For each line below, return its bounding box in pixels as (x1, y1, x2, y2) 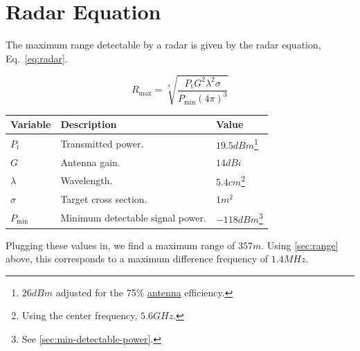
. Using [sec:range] (261, 237, 339, 252)
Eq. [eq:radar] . (6, 51, 68, 65)
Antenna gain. (60, 154, 120, 169)
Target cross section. (60, 192, 147, 206)
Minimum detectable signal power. (60, 210, 206, 224)
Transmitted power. (60, 136, 144, 151)
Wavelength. (60, 173, 113, 188)
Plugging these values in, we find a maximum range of (6, 237, 235, 252)
